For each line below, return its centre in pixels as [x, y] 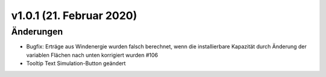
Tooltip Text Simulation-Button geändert [76, 63]
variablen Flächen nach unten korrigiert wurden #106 [92, 55]
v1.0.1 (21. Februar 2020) [74, 16]
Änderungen [37, 32]
